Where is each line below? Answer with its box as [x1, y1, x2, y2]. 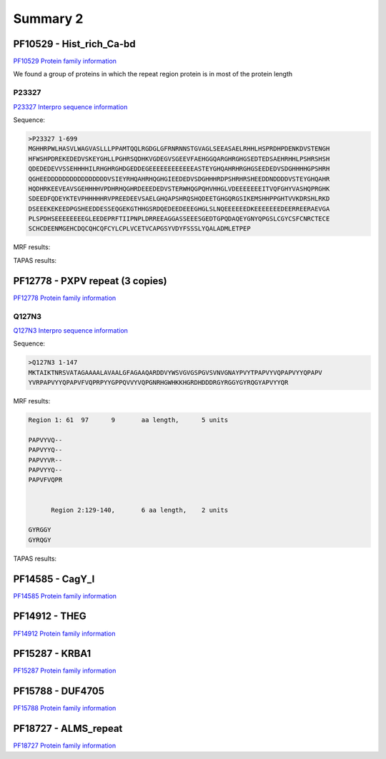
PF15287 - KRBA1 [13, 648, 91, 660]
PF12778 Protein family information [13, 293, 117, 302]
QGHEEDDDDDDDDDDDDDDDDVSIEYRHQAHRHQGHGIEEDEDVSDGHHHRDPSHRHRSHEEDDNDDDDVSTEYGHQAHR [28, 175, 330, 183]
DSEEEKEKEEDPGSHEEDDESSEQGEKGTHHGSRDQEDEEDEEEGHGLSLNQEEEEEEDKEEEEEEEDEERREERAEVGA [28, 204, 330, 213]
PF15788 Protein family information [13, 704, 117, 713]
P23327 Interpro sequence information [13, 102, 128, 111]
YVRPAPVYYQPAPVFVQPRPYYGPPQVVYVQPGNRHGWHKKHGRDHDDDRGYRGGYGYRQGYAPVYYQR [28, 378, 289, 387]
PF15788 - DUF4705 [13, 685, 105, 698]
